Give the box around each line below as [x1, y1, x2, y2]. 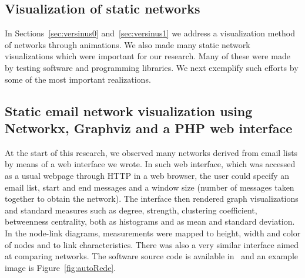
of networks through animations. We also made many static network [5, 38, 250, 50]
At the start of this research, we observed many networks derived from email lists [5, 146, 298, 158]
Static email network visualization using [5, 101, 253, 120]
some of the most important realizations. [5, 73, 151, 85]
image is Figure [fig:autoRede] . [5, 261, 116, 273]
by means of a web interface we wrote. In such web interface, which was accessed [5, 158, 296, 170]
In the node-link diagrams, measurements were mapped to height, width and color [5, 226, 301, 239]
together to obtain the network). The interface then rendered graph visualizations [5, 192, 299, 205]
